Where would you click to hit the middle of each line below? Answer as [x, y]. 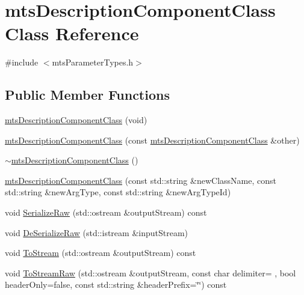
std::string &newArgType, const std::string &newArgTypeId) [118, 192]
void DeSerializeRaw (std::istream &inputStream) [97, 232]
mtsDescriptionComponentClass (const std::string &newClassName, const [141, 180]
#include [22, 62]
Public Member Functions [87, 95]
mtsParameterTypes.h [93, 62]
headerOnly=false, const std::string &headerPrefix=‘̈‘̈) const [116, 284]
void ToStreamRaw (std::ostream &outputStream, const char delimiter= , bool [150, 272]
